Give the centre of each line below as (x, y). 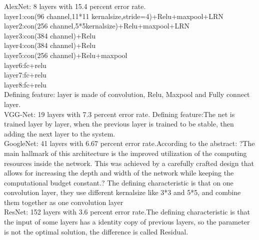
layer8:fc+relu (25, 84)
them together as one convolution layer (64, 202)
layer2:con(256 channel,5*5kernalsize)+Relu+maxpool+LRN (97, 26)
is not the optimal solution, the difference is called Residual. (96, 231)
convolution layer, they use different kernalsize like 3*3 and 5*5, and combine (122, 192)
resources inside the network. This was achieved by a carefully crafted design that (129, 163)
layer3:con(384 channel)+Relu (50, 35)
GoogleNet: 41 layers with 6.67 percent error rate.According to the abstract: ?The (129, 143)
